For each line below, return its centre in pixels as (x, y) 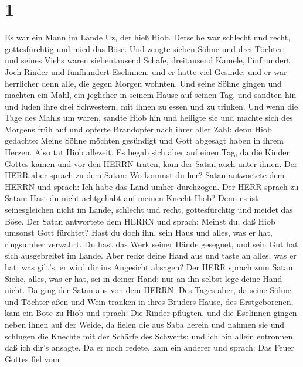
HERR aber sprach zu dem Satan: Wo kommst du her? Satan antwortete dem (145, 175)
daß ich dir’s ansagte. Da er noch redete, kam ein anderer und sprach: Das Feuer (149, 347)
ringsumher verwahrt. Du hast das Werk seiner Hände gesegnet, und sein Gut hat (151, 244)
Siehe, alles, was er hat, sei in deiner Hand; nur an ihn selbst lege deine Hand (144, 278)
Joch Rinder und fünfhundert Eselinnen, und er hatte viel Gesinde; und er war (146, 71)
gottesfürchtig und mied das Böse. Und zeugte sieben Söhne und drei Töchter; (145, 48)
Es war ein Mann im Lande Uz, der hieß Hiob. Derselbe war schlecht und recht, (148, 37)
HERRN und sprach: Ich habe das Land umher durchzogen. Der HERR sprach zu (152, 186)
